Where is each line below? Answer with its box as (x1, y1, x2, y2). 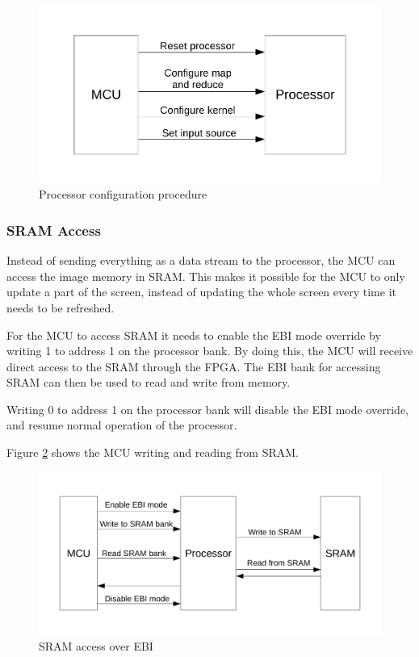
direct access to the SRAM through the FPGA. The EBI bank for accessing (6, 358, 381, 375)
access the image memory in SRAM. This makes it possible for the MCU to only (6, 267, 405, 284)
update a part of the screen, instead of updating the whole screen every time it (6, 283, 396, 300)
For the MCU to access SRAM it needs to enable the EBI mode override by (6, 326, 381, 343)
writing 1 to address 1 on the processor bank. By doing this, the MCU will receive (6, 342, 413, 359)
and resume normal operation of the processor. (6, 416, 237, 433)
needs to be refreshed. (6, 299, 115, 316)
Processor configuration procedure (39, 186, 207, 203)
